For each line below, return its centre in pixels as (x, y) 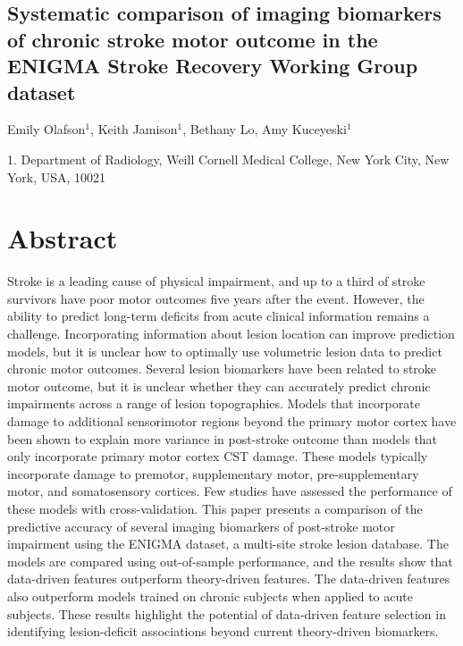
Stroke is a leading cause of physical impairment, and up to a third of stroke (216, 281)
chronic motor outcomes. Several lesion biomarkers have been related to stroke (222, 369)
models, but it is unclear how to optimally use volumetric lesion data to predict (225, 351)
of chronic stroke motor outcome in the (193, 39)
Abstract (63, 238)
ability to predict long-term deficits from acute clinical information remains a (219, 316)
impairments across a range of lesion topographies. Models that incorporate (214, 403)
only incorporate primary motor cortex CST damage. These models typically (218, 456)
